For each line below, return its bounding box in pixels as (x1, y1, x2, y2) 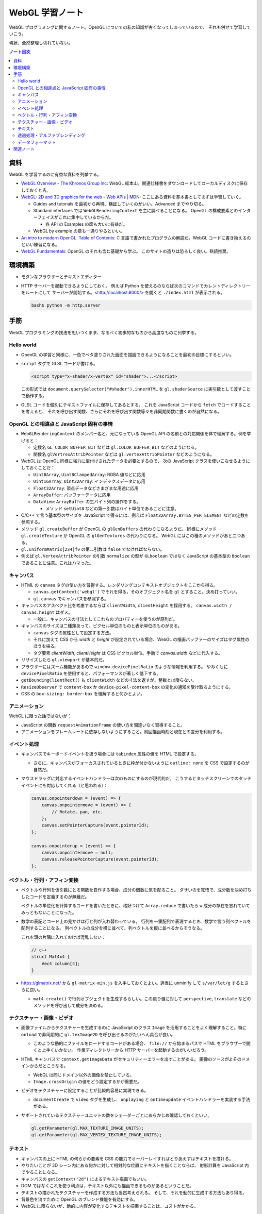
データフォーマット (17, 139, 56, 145)
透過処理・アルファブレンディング (17, 133, 85, 138)
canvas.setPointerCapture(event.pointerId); (41, 823, 149, 828)
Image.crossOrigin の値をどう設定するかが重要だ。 (33, 1079, 142, 1084)
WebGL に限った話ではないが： (9, 713, 72, 719)
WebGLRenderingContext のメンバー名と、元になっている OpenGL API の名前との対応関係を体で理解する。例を (21, 431, 247, 437)
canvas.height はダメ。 (21, 609, 73, 615)
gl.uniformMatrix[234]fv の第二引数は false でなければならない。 (21, 546, 164, 552)
